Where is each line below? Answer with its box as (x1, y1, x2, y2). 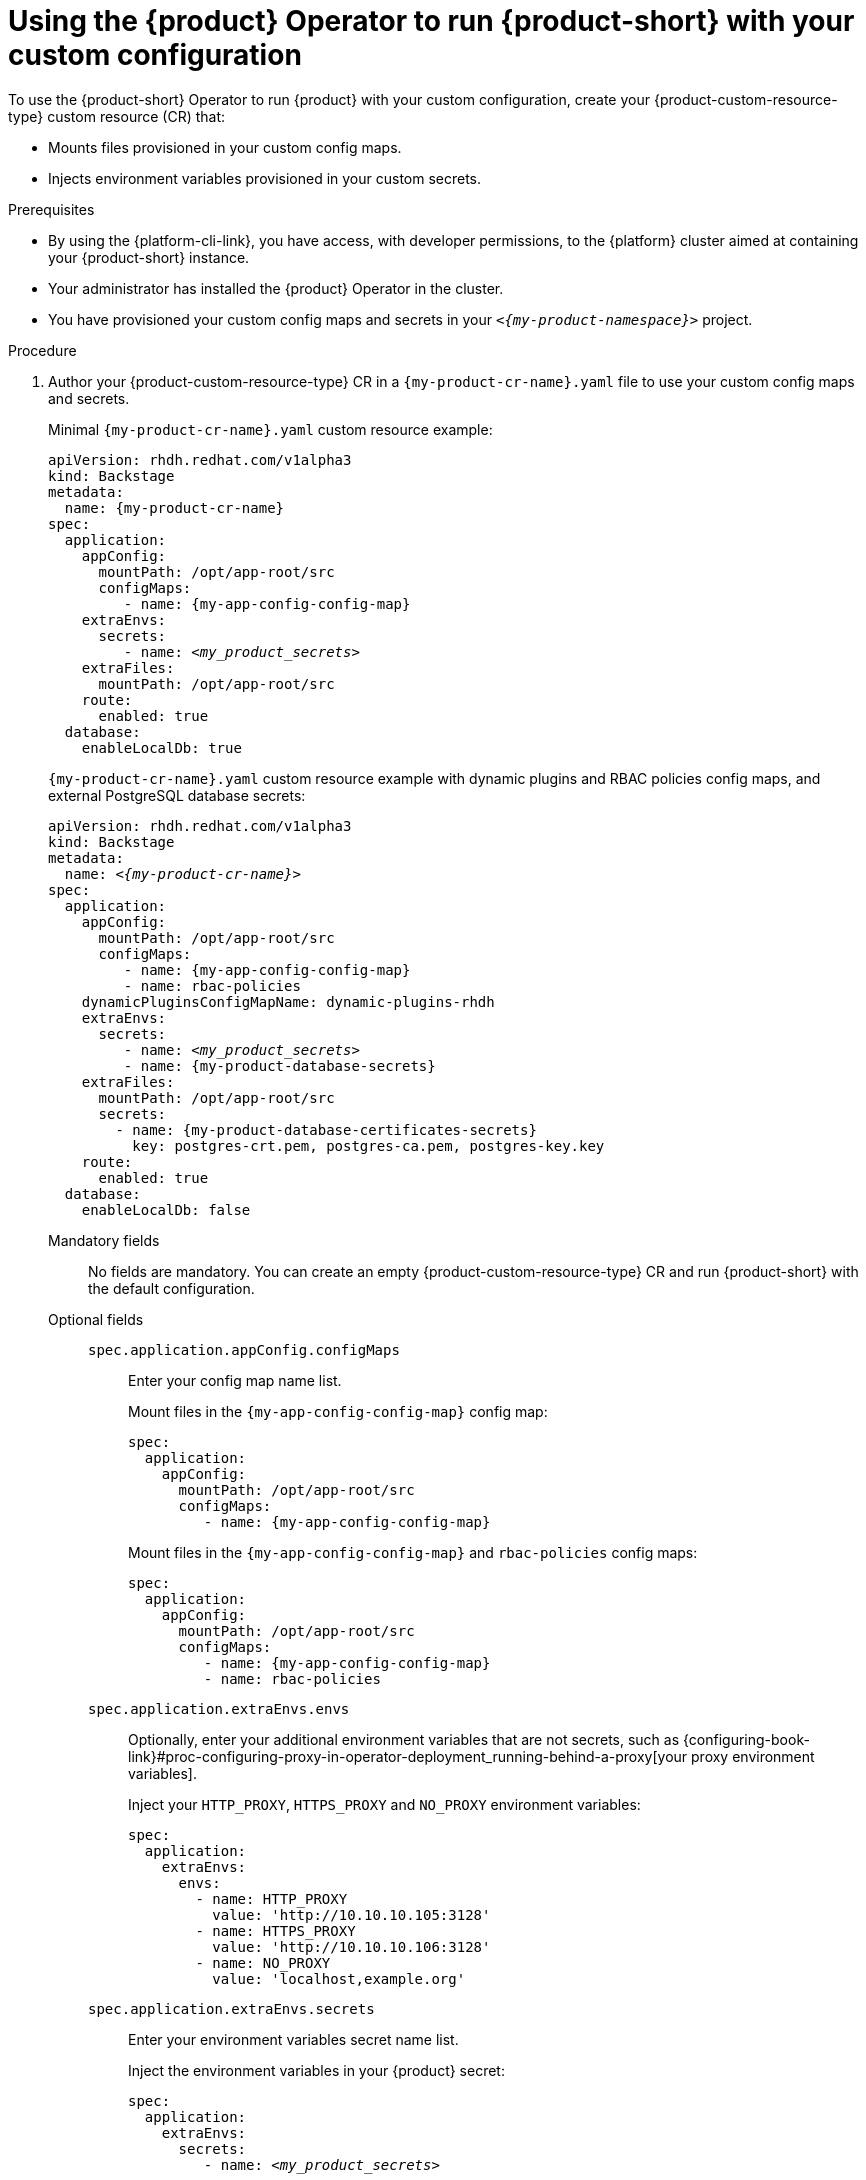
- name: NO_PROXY (195, 1954, 331, 1971)
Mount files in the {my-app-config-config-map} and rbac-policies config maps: (128, 1543, 698, 1561)
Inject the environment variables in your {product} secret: (128, 2061, 505, 2079)
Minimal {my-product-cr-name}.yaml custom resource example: (48, 420, 493, 438)
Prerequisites (8, 200, 95, 218)
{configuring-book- (683, 1730, 810, 1748)
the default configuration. (88, 1279, 255, 1297)
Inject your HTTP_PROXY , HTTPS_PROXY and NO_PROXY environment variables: (128, 1795, 641, 1813)
